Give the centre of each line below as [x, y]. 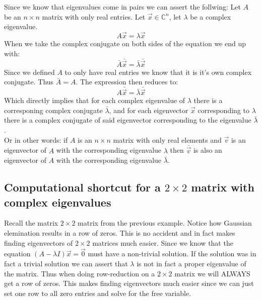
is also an [208, 150]
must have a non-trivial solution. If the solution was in [172, 254]
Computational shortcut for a [82, 187]
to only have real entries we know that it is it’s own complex [158, 72]
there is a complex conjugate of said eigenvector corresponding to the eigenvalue [128, 120]
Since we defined [29, 72]
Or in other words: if [36, 139]
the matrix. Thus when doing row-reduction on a [80, 273]
